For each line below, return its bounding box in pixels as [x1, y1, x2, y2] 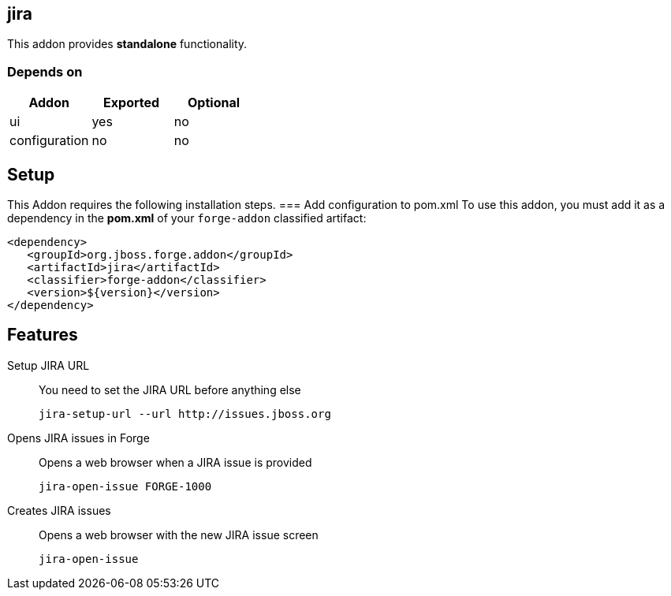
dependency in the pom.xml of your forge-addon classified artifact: [7, 211, 367, 225]
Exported [103, 95, 160, 111]
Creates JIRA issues [7, 503, 111, 517]
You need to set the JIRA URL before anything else [39, 382, 301, 397]
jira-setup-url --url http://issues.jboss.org [39, 407, 331, 420]
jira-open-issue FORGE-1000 [39, 479, 212, 493]
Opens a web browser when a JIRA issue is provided [39, 455, 312, 469]
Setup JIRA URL [7, 358, 90, 372]
